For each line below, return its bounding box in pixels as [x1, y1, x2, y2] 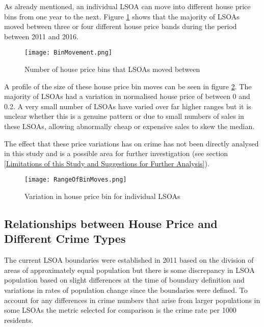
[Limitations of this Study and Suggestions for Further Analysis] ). [4, 158, 209, 168]
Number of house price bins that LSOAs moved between [24, 64, 200, 74]
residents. [4, 314, 34, 325]
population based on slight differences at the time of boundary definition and [4, 274, 245, 285]
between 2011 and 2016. [4, 31, 78, 41]
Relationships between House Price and [4, 216, 218, 232]
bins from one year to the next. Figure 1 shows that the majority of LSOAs [4, 11, 240, 21]
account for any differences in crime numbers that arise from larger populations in [4, 294, 260, 305]
